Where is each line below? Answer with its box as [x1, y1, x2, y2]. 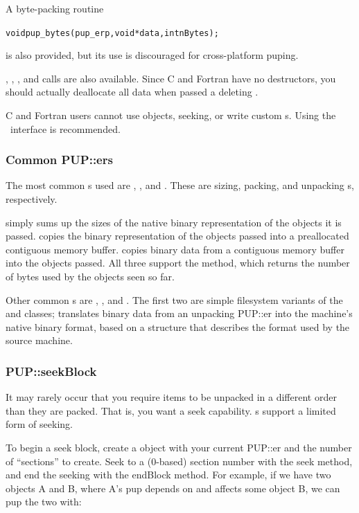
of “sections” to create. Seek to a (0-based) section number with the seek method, [6, 453, 353, 468]
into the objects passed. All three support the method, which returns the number [6, 255, 350, 270]
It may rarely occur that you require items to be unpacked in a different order [6, 390, 337, 404]
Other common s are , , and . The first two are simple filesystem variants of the [6, 292, 343, 307]
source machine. [6, 333, 73, 348]
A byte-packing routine [6, 1, 104, 15]
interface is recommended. [10, 121, 121, 136]
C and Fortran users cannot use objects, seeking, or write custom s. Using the [6, 108, 336, 123]
